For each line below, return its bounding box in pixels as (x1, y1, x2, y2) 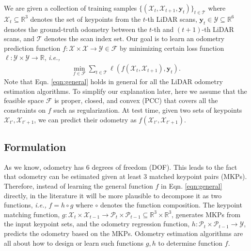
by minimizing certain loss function (120, 43, 224, 53)
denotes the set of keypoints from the (30, 14, 141, 24)
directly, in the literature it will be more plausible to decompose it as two (4, 190, 222, 200)
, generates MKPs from (172, 209, 241, 219)
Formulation (4, 139, 66, 154)
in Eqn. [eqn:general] (161, 180, 222, 191)
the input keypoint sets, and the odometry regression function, (4, 219, 190, 229)
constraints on (4, 105, 46, 115)
